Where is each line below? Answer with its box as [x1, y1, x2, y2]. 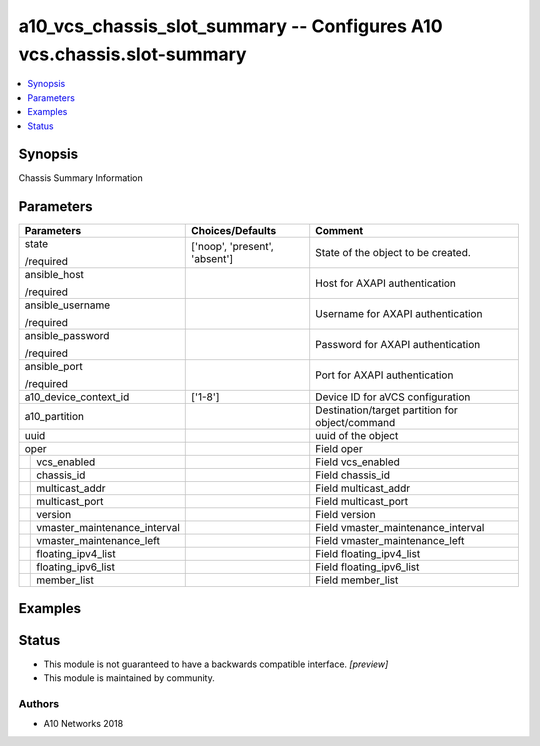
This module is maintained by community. [43, 672, 215, 684]
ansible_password [24, 329, 110, 343]
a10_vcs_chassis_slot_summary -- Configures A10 [18, 15, 444, 37]
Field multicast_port [315, 495, 409, 509]
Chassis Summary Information [18, 172, 144, 184]
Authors [18, 697, 60, 711]
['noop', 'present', [191, 240, 274, 254]
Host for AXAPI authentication [315, 276, 457, 290]
